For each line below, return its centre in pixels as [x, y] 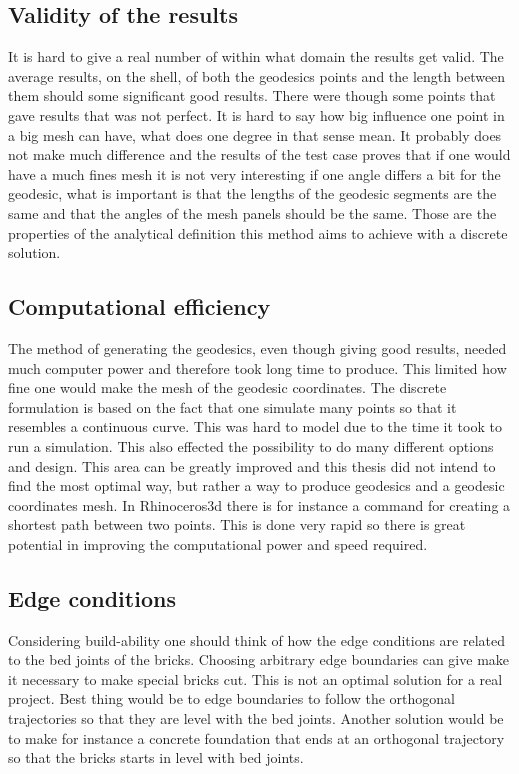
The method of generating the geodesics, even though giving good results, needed [257, 347]
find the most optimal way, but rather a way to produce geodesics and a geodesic [256, 485]
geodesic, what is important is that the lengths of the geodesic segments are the [252, 193]
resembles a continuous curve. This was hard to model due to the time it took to [255, 426]
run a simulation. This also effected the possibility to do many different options [251, 445]
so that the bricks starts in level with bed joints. [156, 757]
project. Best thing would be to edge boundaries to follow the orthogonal [231, 698]
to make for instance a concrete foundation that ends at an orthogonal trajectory [256, 737]
